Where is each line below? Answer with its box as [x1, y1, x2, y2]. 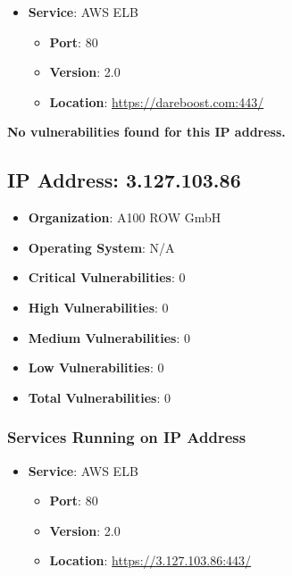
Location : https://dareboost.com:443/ [49, 92, 264, 111]
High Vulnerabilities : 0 [28, 297, 169, 316]
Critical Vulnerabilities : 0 [28, 268, 186, 287]
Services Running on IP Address [7, 426, 246, 448]
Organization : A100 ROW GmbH [28, 208, 221, 227]
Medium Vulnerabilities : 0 [28, 328, 190, 346]
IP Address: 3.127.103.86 [7, 166, 241, 194]
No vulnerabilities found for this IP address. [7, 122, 286, 141]
